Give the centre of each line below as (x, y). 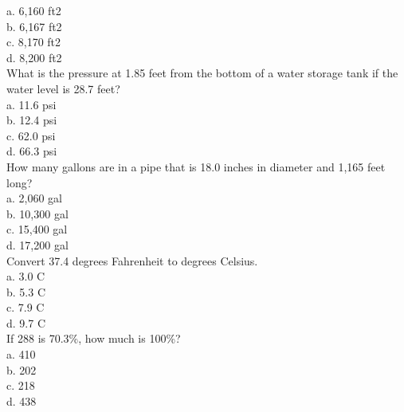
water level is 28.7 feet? (63, 88)
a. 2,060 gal (34, 198)
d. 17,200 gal (37, 244)
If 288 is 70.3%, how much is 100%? (94, 338)
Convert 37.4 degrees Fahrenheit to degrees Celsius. (132, 260)
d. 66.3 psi (32, 151)
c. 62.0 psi (31, 135)
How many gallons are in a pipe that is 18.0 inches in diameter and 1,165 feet (196, 166)
